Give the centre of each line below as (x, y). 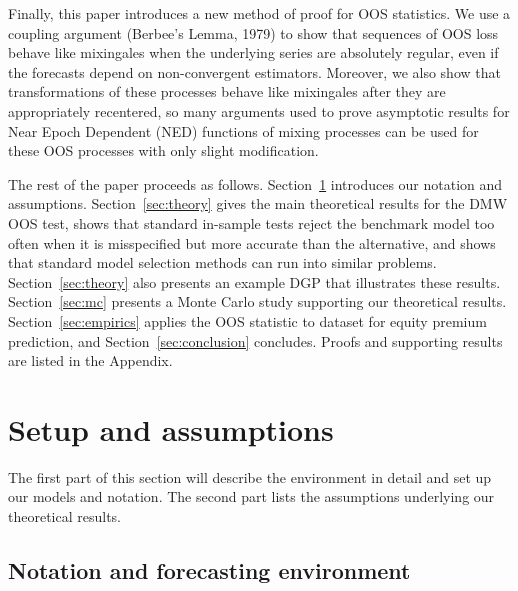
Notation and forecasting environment (209, 569)
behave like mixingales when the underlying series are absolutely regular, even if (253, 52)
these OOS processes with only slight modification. (163, 150)
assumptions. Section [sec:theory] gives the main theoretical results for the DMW (258, 203)
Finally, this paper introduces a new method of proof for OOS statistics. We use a (259, 13)
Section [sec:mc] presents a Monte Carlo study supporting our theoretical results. (257, 301)
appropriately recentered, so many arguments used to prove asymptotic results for (259, 110)
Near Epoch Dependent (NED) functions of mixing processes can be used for (243, 130)
